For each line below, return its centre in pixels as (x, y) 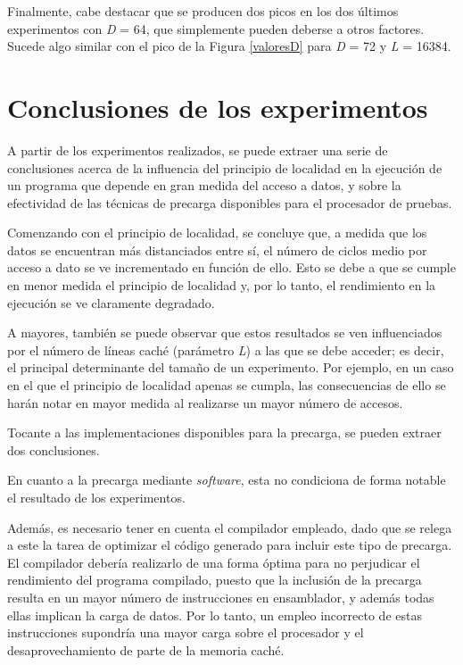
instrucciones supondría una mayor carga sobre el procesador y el (186, 632)
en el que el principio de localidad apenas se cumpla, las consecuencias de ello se (227, 385)
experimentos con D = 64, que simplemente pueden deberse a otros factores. (216, 28)
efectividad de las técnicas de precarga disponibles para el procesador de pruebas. (230, 202)
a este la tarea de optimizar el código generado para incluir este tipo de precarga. (230, 545)
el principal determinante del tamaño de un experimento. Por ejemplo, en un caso (231, 367)
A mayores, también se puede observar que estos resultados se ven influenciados (225, 332)
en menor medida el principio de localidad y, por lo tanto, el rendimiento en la (222, 285)
